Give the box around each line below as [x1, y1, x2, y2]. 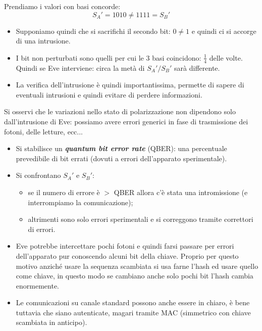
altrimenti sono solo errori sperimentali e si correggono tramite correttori [28, 214, 253, 224]
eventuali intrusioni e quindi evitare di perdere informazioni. [16, 89, 202, 100]
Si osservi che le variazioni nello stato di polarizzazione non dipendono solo [4, 106, 236, 117]
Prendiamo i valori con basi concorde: [4, 1, 121, 11]
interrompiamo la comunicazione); [28, 197, 133, 207]
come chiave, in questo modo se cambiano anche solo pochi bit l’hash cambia [16, 270, 253, 281]
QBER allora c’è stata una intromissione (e [114, 186, 248, 197]
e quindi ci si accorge [191, 25, 256, 36]
